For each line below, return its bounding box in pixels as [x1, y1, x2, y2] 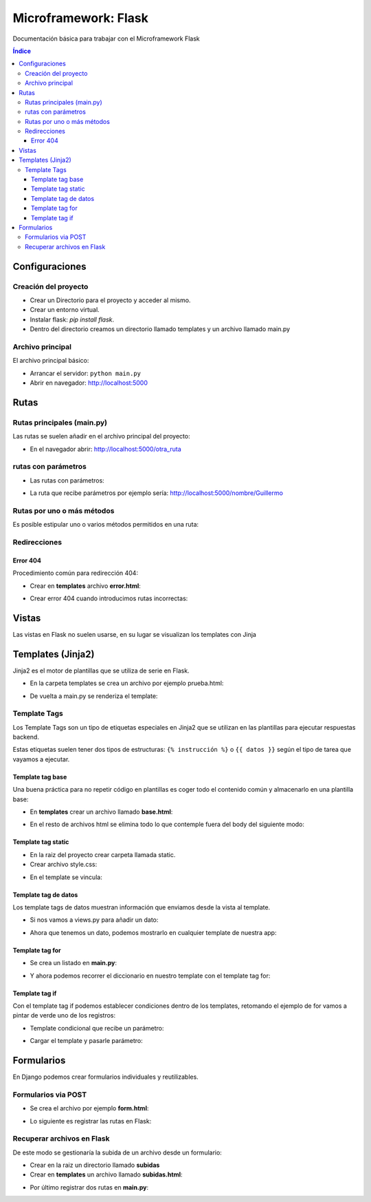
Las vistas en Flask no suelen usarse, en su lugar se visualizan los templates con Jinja [12, 630, 257, 638]
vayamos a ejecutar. [12, 755, 70, 763]
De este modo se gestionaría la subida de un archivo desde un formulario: [12, 1148, 223, 1157]
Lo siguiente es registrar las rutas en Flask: [30, 1117, 152, 1125]
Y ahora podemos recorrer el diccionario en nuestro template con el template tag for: [30, 971, 271, 980]
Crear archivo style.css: [30, 861, 98, 869]
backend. [12, 733, 39, 741]
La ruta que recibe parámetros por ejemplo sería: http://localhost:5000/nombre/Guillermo [30, 489, 283, 497]
